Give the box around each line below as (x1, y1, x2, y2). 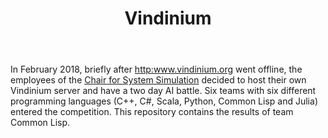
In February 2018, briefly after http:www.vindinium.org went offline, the (10, 63, 303, 76)
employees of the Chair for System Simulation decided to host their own (10, 74, 307, 86)
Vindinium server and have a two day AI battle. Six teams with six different (10, 85, 317, 97)
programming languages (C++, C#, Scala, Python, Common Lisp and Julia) (10, 95, 318, 107)
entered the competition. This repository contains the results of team (10, 106, 294, 118)
